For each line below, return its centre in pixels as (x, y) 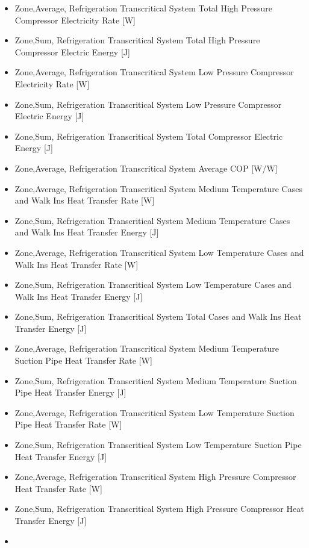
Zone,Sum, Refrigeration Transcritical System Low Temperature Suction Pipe (158, 445)
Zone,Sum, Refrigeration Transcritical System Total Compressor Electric (149, 136)
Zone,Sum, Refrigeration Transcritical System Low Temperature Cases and (153, 285)
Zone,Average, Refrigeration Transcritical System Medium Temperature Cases (158, 188)
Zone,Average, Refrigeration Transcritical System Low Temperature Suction (154, 412)
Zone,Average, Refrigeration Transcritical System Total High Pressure (143, 8)
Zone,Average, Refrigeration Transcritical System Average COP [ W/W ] (146, 168)
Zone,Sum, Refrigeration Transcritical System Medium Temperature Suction (156, 380)
